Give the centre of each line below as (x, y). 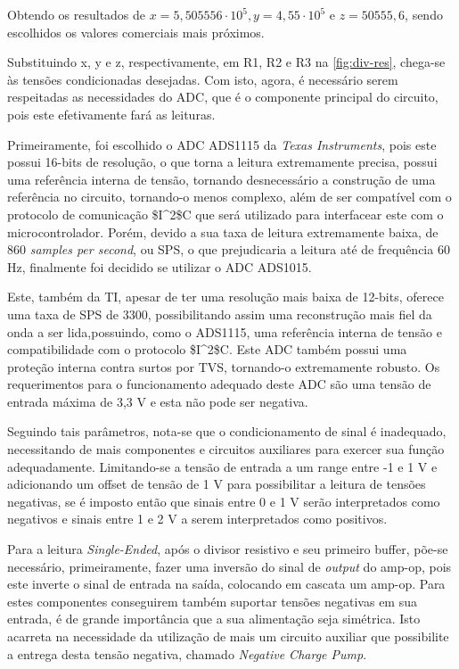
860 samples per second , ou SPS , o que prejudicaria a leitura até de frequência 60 (229, 249)
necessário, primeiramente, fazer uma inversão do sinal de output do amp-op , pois (229, 566)
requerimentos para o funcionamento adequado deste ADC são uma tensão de (219, 384)
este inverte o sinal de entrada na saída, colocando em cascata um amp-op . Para (226, 584)
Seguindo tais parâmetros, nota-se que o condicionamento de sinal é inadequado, (227, 431)
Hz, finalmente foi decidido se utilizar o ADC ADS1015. (160, 266)
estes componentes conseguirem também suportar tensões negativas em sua (212, 601)
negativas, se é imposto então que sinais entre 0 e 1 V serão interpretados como (224, 501)
